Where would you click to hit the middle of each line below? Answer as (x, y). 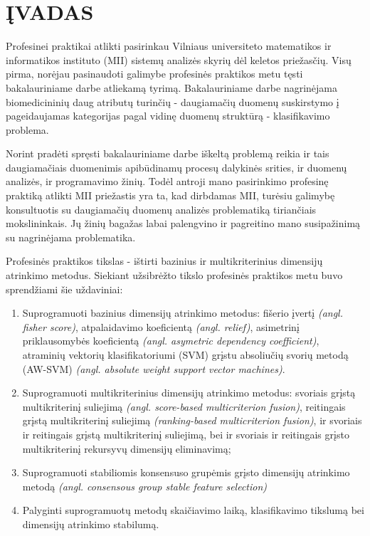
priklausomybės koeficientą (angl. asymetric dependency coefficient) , (171, 341)
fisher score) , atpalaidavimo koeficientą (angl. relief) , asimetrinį (161, 326)
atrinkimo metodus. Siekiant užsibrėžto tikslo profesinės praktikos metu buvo (174, 275)
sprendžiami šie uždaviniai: (64, 289)
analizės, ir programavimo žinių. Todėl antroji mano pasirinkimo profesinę (167, 181)
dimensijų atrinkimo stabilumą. (91, 524)
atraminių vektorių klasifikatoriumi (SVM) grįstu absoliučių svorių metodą (185, 354)
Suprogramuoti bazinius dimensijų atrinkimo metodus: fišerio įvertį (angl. (183, 313)
